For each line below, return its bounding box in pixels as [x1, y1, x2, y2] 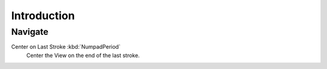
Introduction [11, 9, 75, 22]
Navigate [11, 26, 48, 37]
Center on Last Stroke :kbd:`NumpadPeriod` [11, 43, 121, 50]
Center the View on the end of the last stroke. [26, 52, 140, 59]
